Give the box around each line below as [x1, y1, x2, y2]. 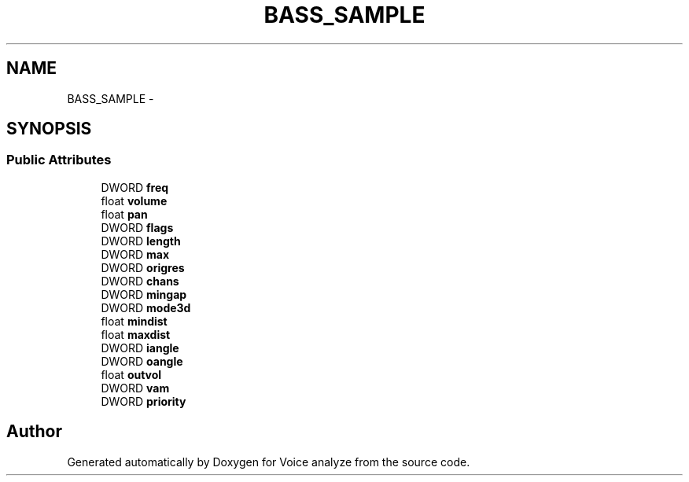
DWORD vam [101, 381, 170, 395]
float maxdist [101, 327, 171, 341]
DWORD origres [101, 260, 185, 274]
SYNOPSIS [6, 119, 92, 139]
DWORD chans [101, 274, 179, 288]
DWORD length [101, 234, 181, 248]
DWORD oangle [101, 354, 183, 368]
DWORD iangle [101, 340, 179, 355]
